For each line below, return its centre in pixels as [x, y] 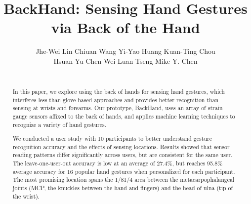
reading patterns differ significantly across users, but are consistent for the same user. [123, 155]
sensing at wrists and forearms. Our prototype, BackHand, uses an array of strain [118, 108]
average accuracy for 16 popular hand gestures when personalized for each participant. [124, 171]
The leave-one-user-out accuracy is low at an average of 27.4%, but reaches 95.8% [118, 163]
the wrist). [26, 196]
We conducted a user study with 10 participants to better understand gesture [112, 139]
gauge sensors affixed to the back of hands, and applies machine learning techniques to [124, 116]
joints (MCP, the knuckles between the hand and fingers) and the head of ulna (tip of [123, 188]
